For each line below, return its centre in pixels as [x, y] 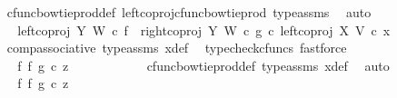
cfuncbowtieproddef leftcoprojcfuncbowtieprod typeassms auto [189, 12]
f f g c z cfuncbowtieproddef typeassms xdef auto [203, 65]
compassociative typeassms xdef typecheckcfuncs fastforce [177, 48]
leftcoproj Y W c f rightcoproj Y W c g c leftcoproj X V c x [204, 29]
